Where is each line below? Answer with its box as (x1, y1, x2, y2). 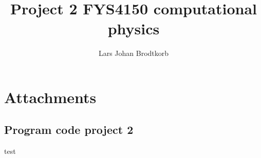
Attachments (4, 86, 97, 107)
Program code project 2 (4, 122, 134, 137)
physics (107, 18, 160, 39)
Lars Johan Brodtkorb (98, 48, 169, 58)
